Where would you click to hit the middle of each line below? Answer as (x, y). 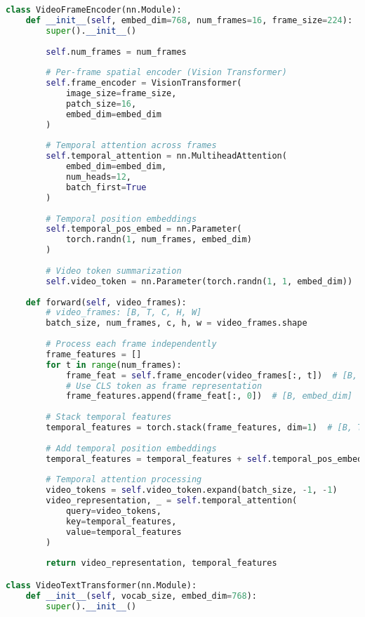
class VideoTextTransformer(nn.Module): (101, 585)
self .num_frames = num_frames (116, 52)
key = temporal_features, (121, 521)
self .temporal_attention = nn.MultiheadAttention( (166, 156)
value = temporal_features (124, 532)
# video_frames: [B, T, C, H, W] (124, 313)
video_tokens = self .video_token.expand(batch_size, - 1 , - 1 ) (192, 490)
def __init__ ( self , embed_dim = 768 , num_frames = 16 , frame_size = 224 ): (189, 20)
